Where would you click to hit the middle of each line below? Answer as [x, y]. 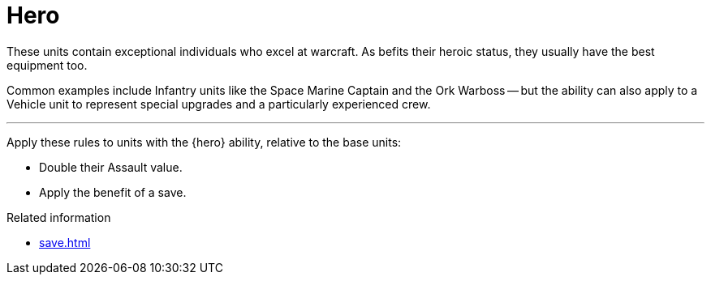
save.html [65, 242]
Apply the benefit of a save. [113, 192]
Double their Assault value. [111, 167]
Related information [59, 217]
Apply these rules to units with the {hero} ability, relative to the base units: [204, 142]
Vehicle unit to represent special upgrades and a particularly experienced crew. [219, 104]
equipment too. [47, 65]
